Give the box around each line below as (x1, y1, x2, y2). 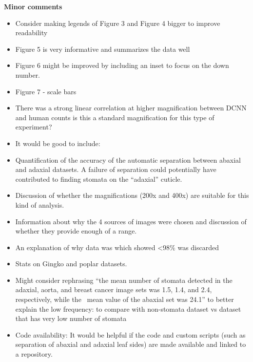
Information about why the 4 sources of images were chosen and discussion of (15, 216, 247, 226)
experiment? (15, 122, 52, 132)
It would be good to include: (15, 138, 100, 148)
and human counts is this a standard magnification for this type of (15, 112, 214, 122)
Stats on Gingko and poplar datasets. (15, 258, 127, 269)
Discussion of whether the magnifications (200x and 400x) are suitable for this (15, 190, 249, 200)
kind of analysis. (15, 199, 64, 210)
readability (15, 27, 48, 38)
